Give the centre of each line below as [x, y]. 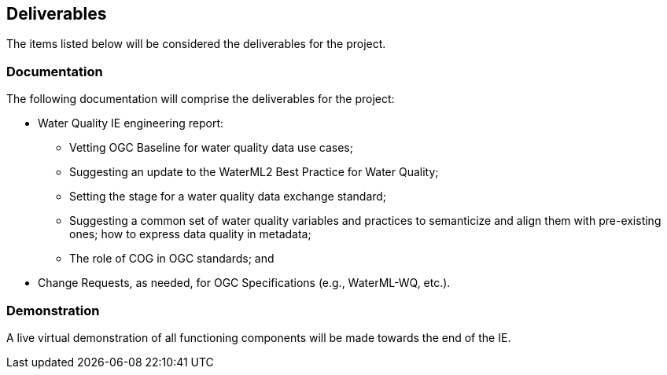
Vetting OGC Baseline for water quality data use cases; [211, 148]
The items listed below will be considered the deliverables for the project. [196, 44]
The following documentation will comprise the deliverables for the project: [201, 99]
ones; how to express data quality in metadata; [190, 234]
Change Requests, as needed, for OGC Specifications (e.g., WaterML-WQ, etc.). [244, 283]
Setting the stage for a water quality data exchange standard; [228, 197]
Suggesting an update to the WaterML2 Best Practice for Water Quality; [254, 172]
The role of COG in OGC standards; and [172, 259]
